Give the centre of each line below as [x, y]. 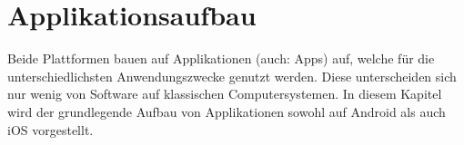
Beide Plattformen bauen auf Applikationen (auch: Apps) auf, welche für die [221, 58]
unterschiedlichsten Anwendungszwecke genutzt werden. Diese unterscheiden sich [232, 76]
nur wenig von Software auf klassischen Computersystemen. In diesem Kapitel [225, 94]
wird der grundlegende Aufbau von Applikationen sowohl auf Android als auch [227, 111]
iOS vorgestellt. [50, 129]
